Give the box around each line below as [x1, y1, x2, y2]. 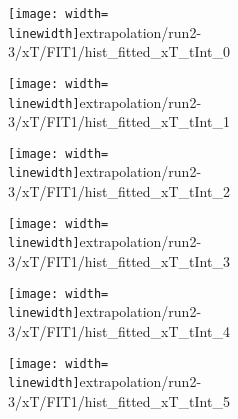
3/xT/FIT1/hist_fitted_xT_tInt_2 [8, 181, 230, 202]
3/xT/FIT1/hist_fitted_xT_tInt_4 [8, 320, 230, 341]
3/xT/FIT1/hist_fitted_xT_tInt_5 [8, 390, 230, 411]
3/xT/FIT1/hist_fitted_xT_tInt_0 [8, 41, 230, 62]
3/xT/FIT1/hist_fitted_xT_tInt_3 [8, 251, 230, 272]
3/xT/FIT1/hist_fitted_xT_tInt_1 [8, 111, 230, 132]
